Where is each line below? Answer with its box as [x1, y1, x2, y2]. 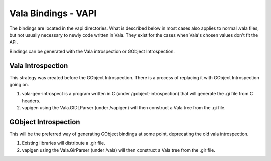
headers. [22, 98, 40, 104]
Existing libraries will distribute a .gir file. [22, 140, 105, 146]
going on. [9, 82, 29, 88]
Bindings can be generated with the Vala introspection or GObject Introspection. [9, 48, 175, 54]
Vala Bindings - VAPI [9, 8, 97, 19]
